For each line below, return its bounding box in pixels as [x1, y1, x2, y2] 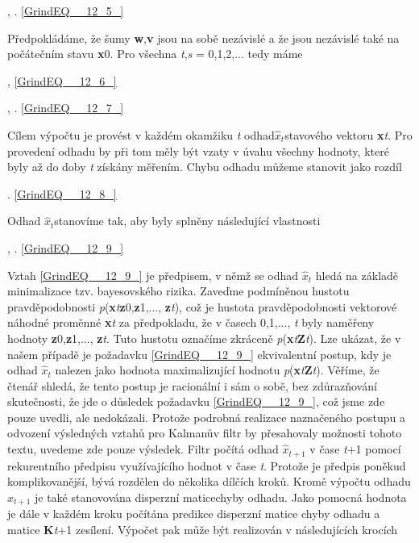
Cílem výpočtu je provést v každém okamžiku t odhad [7, 126, 275, 143]
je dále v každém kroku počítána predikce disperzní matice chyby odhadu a [7, 505, 380, 522]
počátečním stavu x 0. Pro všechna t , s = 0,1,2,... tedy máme [7, 45, 303, 62]
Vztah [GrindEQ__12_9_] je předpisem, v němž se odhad [7, 266, 299, 283]
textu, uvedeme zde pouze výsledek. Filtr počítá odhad [7, 441, 279, 457]
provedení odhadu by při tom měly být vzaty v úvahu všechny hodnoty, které [7, 142, 389, 159]
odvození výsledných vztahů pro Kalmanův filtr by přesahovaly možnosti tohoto [7, 424, 402, 441]
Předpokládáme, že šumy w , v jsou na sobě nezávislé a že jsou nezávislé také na [7, 29, 400, 46]
